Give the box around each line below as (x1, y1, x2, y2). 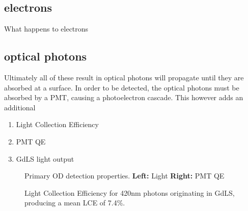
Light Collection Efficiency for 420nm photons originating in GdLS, (24, 187, 235, 198)
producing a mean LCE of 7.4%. (24, 197, 125, 208)
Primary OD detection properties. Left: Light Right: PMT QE (24, 170, 225, 181)
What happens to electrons (4, 23, 89, 34)
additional (4, 102, 36, 112)
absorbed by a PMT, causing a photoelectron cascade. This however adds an (4, 92, 243, 103)
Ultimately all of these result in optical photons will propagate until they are (4, 72, 244, 82)
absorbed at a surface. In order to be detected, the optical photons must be (4, 82, 239, 93)
